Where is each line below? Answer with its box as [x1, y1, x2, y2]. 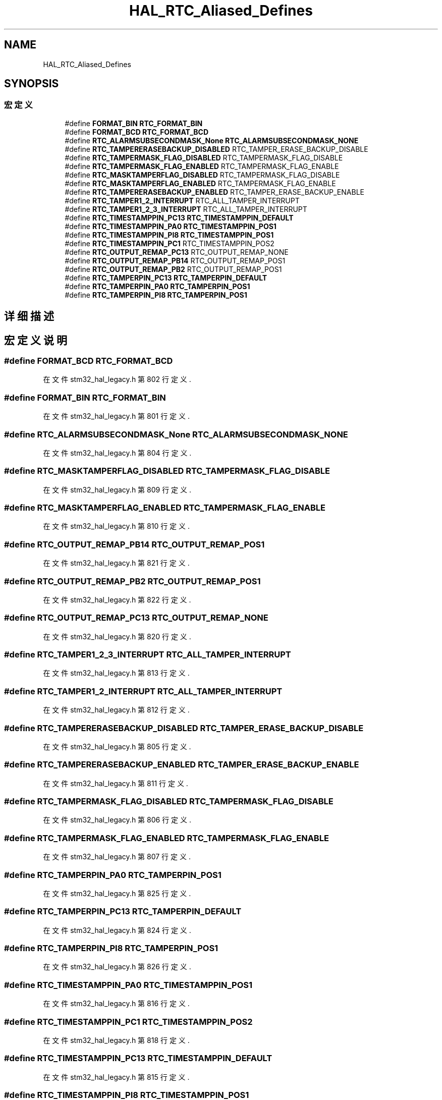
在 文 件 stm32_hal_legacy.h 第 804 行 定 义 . [43, 448, 192, 457]
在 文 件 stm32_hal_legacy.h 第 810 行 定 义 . [43, 522, 190, 531]
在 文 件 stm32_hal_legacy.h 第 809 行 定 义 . [43, 485, 191, 494]
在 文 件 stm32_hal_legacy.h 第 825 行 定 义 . [43, 889, 191, 898]
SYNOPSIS [4, 77, 59, 90]
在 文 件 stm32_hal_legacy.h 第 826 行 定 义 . [43, 962, 191, 971]
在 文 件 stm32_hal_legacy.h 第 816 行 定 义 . [43, 999, 190, 1008]
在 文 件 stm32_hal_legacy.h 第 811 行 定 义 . [43, 779, 188, 788]
